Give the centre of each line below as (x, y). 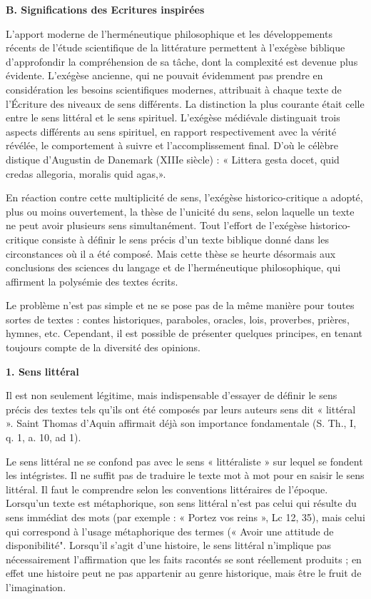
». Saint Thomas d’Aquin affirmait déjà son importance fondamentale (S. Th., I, (181, 423)
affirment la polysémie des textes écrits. (92, 281)
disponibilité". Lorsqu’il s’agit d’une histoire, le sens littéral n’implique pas (169, 545)
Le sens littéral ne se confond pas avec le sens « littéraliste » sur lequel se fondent (184, 461)
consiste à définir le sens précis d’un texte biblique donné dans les (185, 239)
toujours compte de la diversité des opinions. (103, 347)
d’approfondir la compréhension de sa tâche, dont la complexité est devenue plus (182, 61)
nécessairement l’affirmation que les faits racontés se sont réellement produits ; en (184, 559)
